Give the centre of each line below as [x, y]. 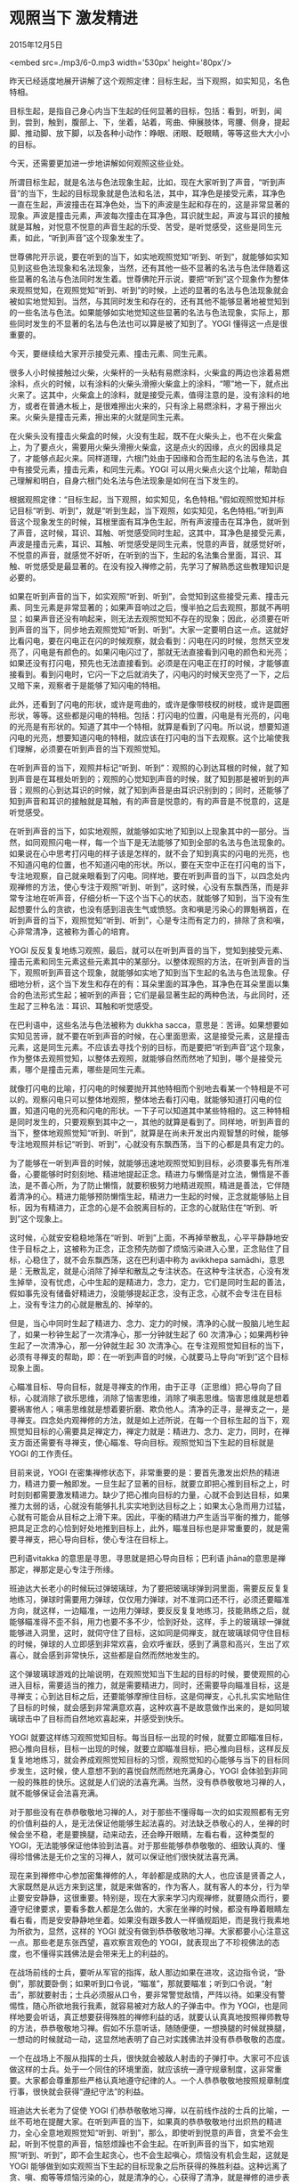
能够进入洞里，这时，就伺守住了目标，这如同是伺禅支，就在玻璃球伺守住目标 [149, 1633]
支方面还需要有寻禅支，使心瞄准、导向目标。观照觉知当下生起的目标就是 [141, 1442]
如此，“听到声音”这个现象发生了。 [87, 238]
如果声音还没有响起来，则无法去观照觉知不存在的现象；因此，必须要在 [153, 618]
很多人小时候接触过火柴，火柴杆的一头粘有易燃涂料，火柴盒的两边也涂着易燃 [149, 372]
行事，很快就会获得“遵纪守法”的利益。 [79, 2091]
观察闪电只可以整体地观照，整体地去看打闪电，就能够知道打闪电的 [153, 1099]
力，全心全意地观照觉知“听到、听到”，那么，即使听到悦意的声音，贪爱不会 [145, 2132]
